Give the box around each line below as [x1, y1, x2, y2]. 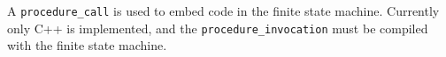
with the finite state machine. [7, 36, 167, 54]
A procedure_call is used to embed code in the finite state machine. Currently [7, 2, 440, 19]
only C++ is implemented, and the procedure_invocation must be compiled [7, 18, 428, 37]
